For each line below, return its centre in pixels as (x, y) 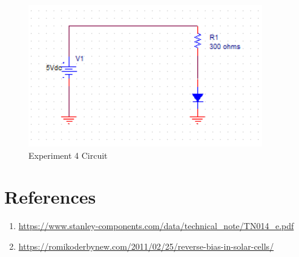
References (50, 197)
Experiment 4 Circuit (68, 155)
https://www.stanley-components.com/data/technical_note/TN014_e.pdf (156, 226)
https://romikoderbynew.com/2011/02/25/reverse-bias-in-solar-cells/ (146, 246)
